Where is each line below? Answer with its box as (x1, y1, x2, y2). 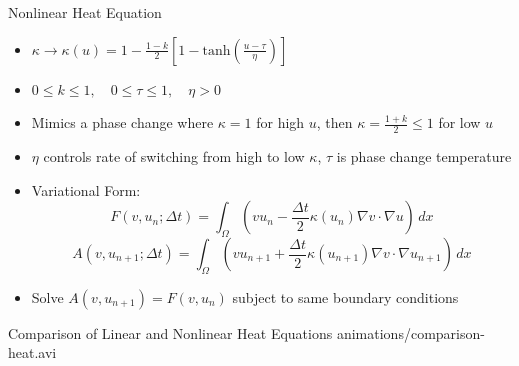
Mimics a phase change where (31, 112, 214, 133)
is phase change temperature (336, 146, 512, 167)
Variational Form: (31, 179, 141, 200)
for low (438, 112, 481, 133)
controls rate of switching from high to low (43, 146, 305, 167)
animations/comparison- (336, 322, 485, 343)
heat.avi (8, 342, 57, 363)
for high (256, 112, 305, 133)
